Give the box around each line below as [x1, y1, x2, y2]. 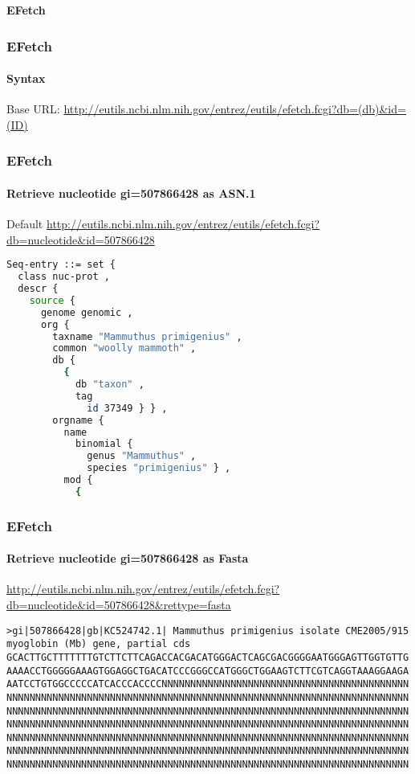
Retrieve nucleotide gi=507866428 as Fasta [6, 550, 249, 567]
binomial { [75, 438, 133, 450]
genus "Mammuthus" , [87, 450, 197, 462]
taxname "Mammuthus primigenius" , [52, 330, 242, 342]
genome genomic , [40, 306, 133, 318]
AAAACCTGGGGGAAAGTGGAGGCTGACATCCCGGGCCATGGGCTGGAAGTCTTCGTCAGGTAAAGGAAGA [6, 665, 409, 677]
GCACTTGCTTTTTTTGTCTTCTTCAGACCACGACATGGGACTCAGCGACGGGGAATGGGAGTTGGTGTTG [6, 651, 409, 663]
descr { [18, 283, 59, 294]
